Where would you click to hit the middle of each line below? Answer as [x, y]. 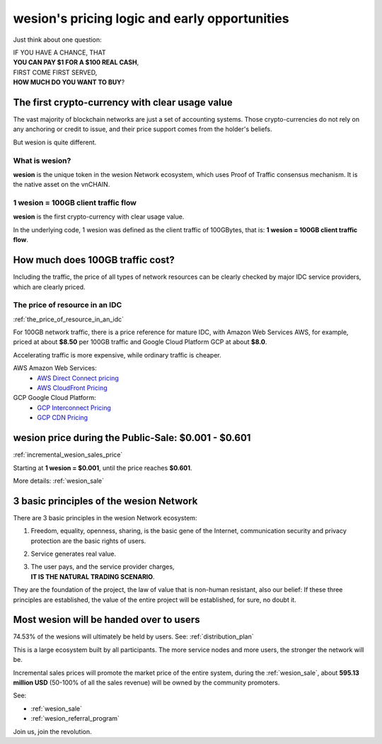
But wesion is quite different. [55, 142]
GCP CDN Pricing [63, 418]
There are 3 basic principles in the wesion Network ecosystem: [105, 517]
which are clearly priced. [49, 287]
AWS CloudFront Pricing [72, 388]
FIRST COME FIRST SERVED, [55, 72]
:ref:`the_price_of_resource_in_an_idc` [68, 319]
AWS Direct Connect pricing [78, 378]
